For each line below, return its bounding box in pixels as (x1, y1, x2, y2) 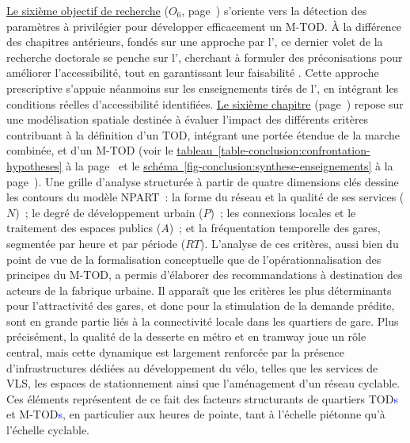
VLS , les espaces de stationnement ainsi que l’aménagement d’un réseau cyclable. (6, 375, 401, 391)
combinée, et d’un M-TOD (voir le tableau (6, 142, 213, 158)
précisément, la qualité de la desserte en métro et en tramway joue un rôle (6, 328, 366, 345)
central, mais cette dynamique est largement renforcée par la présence (6, 344, 345, 361)
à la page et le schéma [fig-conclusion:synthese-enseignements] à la (66, 157, 393, 174)
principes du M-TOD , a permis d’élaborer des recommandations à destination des (6, 266, 403, 283)
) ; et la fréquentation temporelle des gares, (169, 220, 381, 236)
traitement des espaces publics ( (6, 220, 161, 236)
